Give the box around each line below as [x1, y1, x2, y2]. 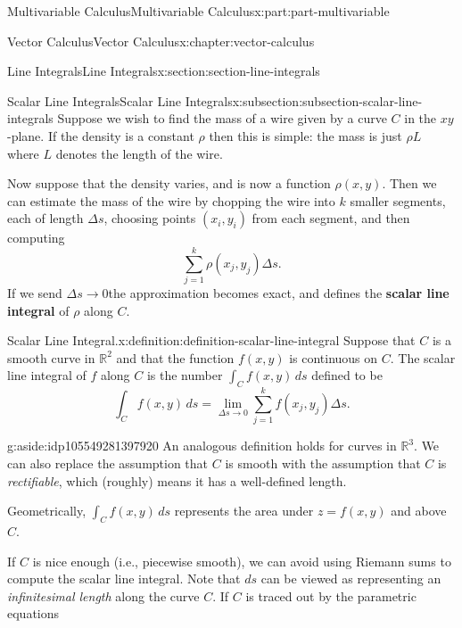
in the [404, 109, 437, 128]
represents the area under [174, 501, 314, 520]
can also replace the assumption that [7, 453, 209, 472]
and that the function [116, 348, 235, 367]
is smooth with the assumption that [225, 453, 421, 472]
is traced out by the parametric [245, 586, 417, 605]
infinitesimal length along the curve [7, 586, 200, 605]
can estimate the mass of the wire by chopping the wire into [7, 191, 335, 210]
